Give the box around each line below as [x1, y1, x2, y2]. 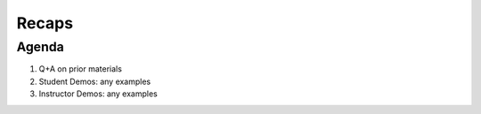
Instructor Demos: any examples [38, 88, 158, 99]
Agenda [16, 39, 64, 55]
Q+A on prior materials [38, 64, 122, 74]
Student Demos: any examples [38, 76, 151, 87]
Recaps [16, 13, 74, 33]
